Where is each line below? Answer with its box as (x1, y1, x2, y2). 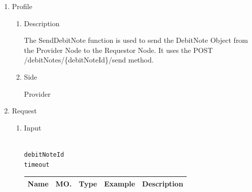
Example (104, 178, 135, 188)
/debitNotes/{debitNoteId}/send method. (24, 54, 154, 65)
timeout (24, 161, 50, 168)
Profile (12, 1, 32, 11)
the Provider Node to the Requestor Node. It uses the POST (24, 44, 213, 55)
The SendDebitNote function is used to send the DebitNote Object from (24, 35, 248, 45)
